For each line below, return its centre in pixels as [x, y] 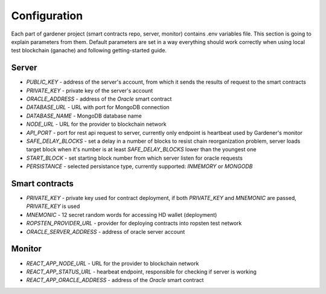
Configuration [47, 16]
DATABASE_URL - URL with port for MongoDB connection [98, 107]
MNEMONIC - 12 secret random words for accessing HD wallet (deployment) [122, 214]
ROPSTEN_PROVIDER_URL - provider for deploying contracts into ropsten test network [134, 224]
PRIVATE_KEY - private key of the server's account [90, 90]
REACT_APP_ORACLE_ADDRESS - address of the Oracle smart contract [115, 280]
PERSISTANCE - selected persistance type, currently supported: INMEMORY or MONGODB [139, 166]
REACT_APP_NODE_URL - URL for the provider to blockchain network [113, 263]
